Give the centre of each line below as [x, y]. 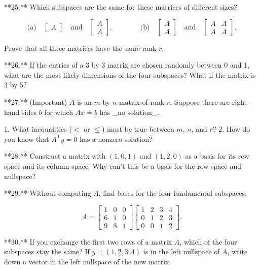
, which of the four [208, 241]
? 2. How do [231, 129]
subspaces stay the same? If [47, 251]
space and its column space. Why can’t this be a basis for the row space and [123, 166]
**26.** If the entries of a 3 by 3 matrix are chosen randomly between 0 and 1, [127, 65]
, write [237, 251]
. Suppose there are [200, 101]
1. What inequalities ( [38, 129]
